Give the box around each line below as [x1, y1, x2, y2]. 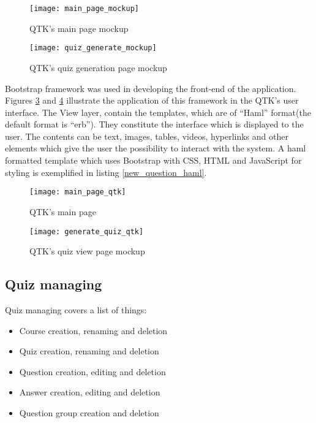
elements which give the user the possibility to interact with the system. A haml [5, 142, 306, 154]
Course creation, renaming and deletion [19, 324, 168, 337]
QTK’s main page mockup [29, 21, 129, 34]
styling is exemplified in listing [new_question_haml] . [5, 166, 207, 178]
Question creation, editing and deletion [19, 365, 166, 378]
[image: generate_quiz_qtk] [29, 227, 144, 236]
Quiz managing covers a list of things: [5, 303, 147, 316]
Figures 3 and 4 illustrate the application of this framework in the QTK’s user [5, 94, 299, 107]
